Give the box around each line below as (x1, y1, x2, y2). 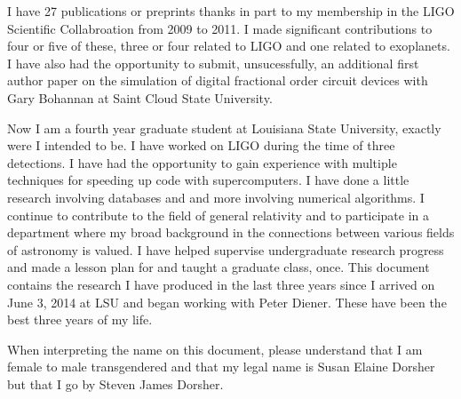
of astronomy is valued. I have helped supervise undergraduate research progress (7, 240, 444, 259)
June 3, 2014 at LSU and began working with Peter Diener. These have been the (7, 292, 447, 311)
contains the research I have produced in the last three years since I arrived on (7, 275, 435, 293)
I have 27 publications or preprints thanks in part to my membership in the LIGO (7, 2, 455, 20)
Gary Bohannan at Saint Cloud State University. (7, 88, 273, 107)
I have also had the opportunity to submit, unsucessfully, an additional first (7, 53, 419, 72)
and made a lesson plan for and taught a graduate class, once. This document (7, 258, 430, 276)
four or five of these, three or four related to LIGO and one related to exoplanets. (7, 36, 450, 55)
